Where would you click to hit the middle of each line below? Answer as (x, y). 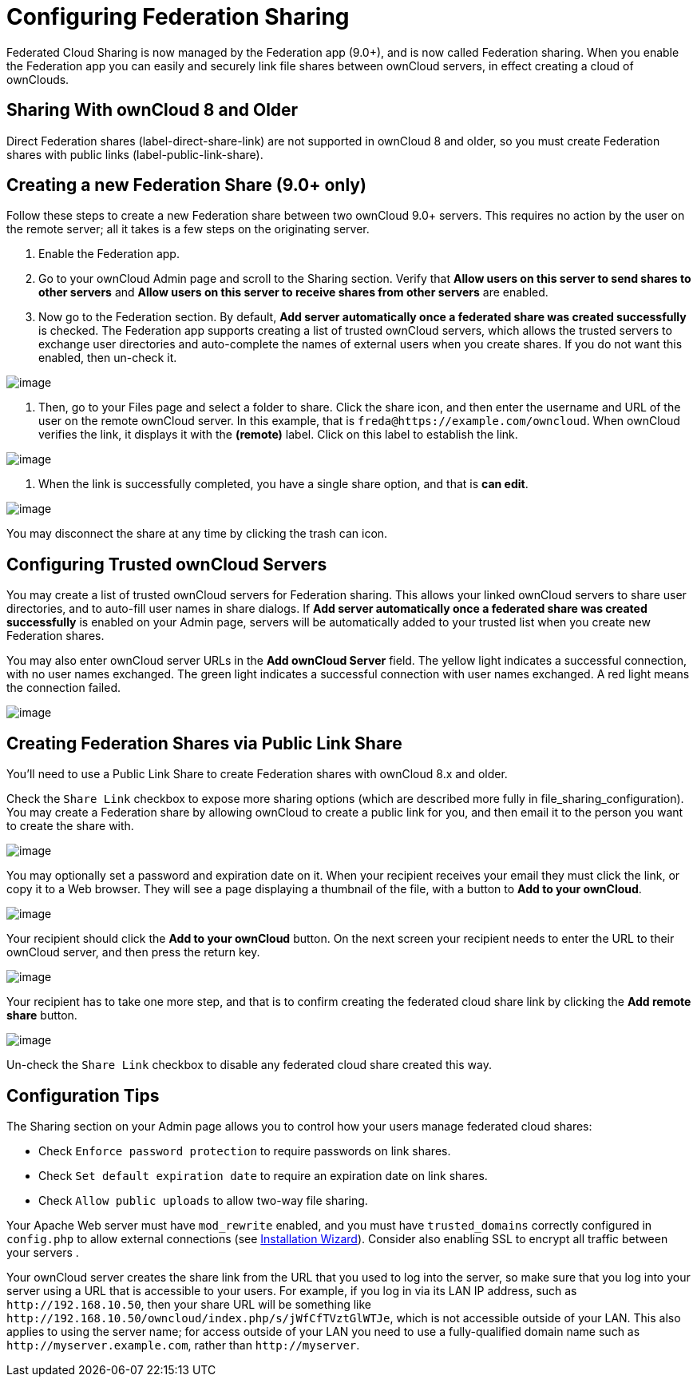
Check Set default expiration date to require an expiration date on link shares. (263, 1175)
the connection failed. (64, 688)
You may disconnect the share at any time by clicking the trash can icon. (197, 534)
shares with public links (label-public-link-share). (135, 154)
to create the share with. (70, 826)
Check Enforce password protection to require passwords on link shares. (245, 1151)
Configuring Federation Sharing (178, 17)
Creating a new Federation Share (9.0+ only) (186, 185)
